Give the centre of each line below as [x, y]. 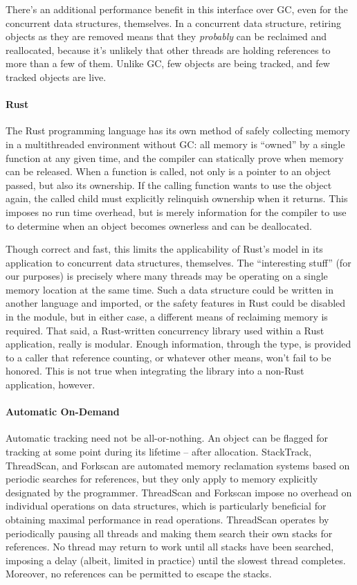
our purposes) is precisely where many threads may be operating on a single [167, 276]
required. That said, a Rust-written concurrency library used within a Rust [165, 330]
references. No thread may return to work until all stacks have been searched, [170, 547]
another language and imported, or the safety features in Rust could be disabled [176, 303]
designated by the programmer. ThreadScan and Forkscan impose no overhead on [179, 492]
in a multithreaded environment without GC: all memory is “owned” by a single [175, 144]
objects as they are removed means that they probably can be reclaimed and [166, 36]
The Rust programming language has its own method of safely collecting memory [178, 130]
